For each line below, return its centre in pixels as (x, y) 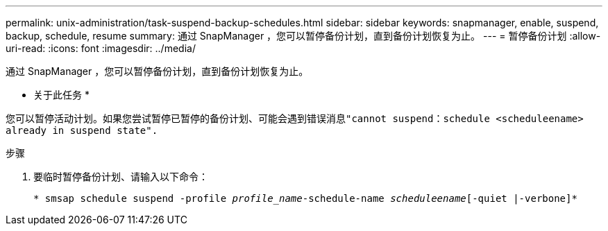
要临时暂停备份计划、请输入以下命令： (121, 177)
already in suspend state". (82, 130)
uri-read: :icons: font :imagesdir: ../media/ (101, 48)
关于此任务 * (61, 95)
